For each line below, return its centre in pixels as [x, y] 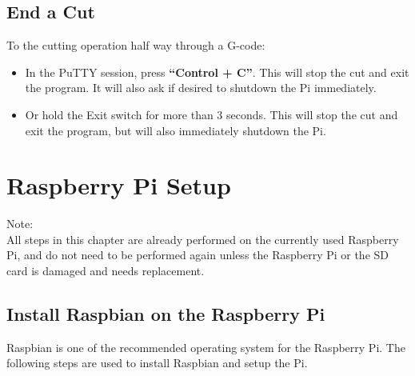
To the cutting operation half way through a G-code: [136, 45]
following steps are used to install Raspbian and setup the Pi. [157, 363]
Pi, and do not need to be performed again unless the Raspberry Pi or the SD [198, 255]
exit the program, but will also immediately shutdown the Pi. [176, 130]
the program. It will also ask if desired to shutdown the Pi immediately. [201, 88]
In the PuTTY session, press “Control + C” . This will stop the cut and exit [217, 72]
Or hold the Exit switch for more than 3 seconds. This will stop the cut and [211, 114]
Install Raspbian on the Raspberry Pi [166, 314]
